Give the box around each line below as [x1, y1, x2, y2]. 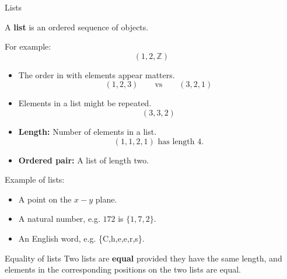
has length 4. [157, 137, 204, 146]
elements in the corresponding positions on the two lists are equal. [5, 263, 242, 275]
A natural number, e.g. [18, 212, 100, 225]
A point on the [18, 193, 72, 205]
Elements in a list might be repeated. [18, 97, 152, 109]
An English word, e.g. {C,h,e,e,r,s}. [18, 232, 145, 244]
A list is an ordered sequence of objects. [5, 20, 149, 33]
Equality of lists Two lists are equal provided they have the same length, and [5, 252, 282, 264]
